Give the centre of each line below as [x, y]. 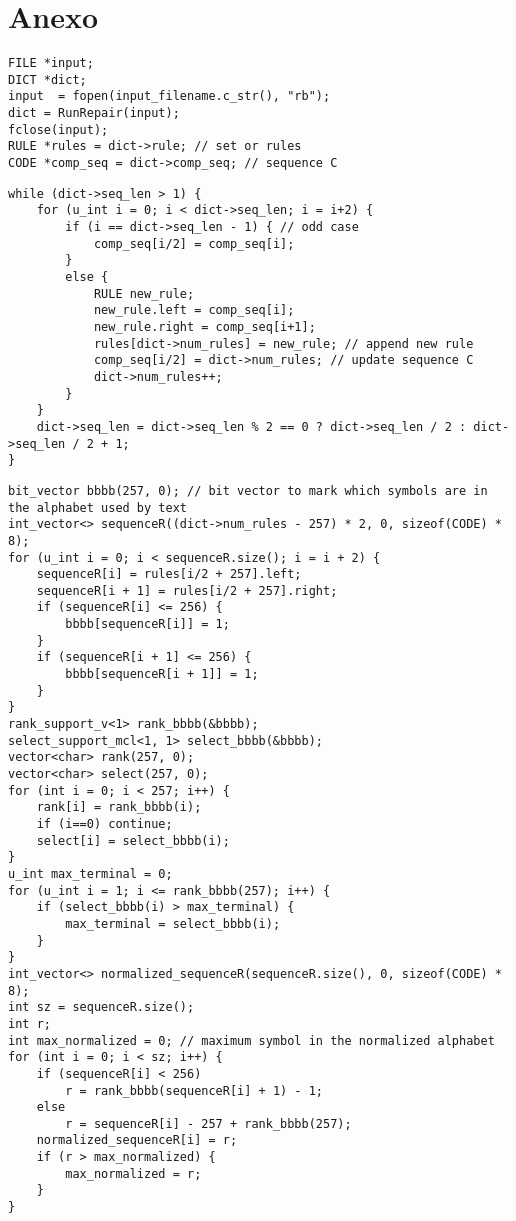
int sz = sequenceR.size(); [101, 1007]
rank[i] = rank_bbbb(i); [119, 807]
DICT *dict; [47, 79]
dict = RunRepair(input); [94, 113]
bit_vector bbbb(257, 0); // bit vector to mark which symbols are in [248, 490]
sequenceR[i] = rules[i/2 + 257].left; [169, 574]
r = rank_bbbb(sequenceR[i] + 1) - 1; [194, 1090]
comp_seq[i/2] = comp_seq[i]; [194, 243]
